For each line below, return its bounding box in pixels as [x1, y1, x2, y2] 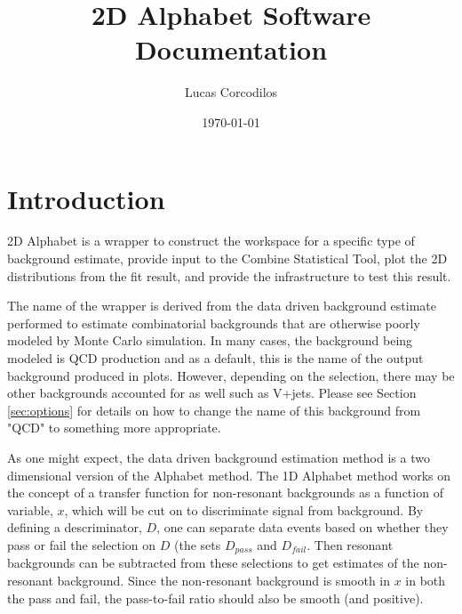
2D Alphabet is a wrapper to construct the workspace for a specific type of [7, 231, 415, 250]
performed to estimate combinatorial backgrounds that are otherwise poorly [7, 313, 420, 332]
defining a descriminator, [7, 518, 142, 537]
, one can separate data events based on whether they [156, 518, 449, 537]
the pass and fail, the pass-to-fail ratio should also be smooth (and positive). [7, 588, 424, 607]
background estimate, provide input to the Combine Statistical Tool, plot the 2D [7, 249, 448, 268]
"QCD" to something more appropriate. [7, 418, 221, 437]
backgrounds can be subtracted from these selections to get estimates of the [7, 553, 419, 572]
